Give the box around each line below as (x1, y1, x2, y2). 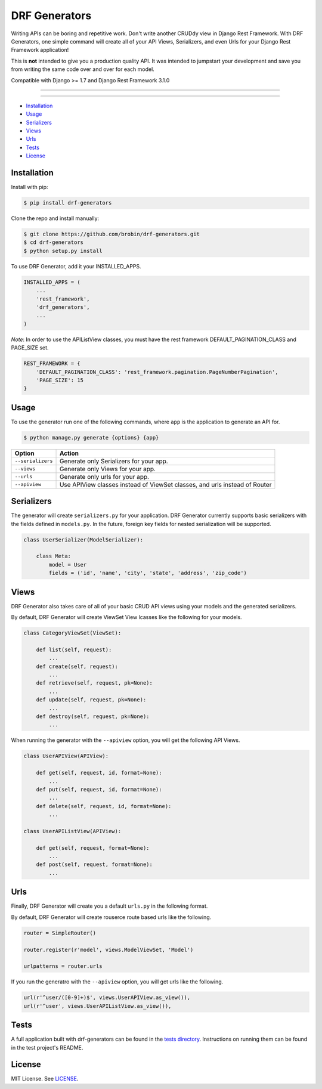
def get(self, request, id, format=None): (36, 769, 162, 776)
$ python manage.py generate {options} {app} (23, 434, 159, 441)
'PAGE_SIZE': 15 (36, 376, 83, 383)
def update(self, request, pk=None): (36, 697, 147, 703)
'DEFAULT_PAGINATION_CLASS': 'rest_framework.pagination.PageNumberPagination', (36, 369, 278, 375)
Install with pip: (11, 184, 48, 191)
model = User (48, 561, 87, 568)
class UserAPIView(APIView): (23, 753, 109, 760)
